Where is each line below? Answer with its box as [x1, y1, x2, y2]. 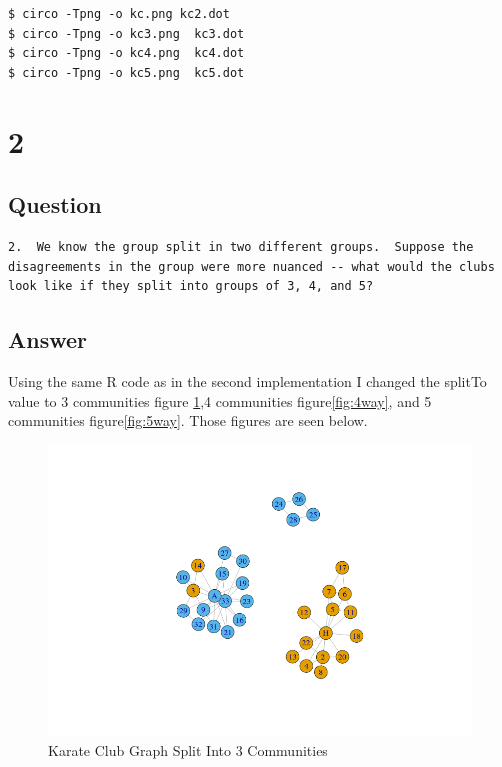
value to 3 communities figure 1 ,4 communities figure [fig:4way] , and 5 [8, 390, 432, 411]
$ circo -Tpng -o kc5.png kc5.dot [8, 65, 245, 80]
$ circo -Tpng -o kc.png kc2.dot [8, 7, 230, 21]
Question [8, 189, 102, 220]
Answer [8, 324, 88, 355]
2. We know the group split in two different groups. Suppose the [8, 239, 474, 254]
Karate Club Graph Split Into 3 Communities [48, 740, 328, 760]
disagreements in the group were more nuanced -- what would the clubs [8, 259, 495, 274]
